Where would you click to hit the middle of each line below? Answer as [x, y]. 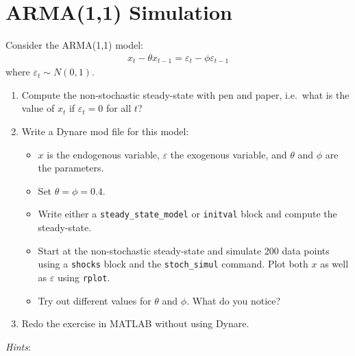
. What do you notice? [234, 300]
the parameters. [71, 168]
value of [38, 108]
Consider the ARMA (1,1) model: [74, 45]
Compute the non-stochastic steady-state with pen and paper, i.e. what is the [185, 94]
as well [334, 264]
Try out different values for [95, 300]
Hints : [18, 346]
